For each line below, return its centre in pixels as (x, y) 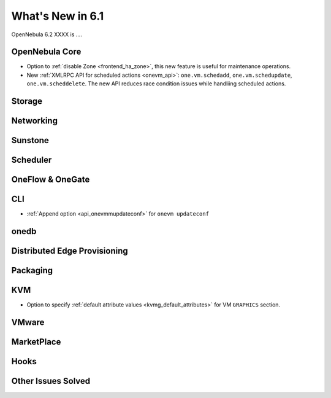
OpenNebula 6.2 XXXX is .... (47, 34)
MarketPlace (36, 342)
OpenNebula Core (46, 52)
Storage (27, 101)
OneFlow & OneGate (51, 180)
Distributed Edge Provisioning (70, 251)
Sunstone (30, 140)
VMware (28, 322)
